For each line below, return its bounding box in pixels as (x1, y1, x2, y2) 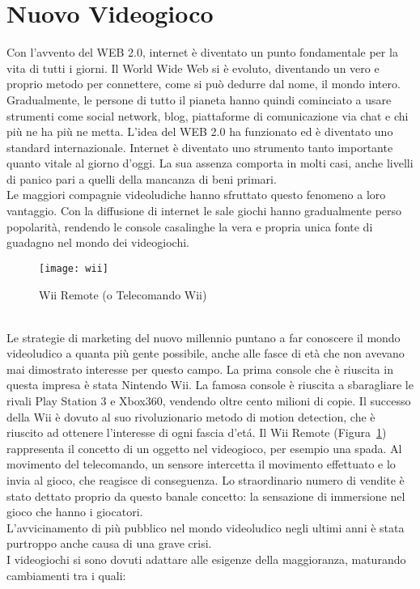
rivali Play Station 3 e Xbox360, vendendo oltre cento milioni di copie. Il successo (6, 392, 411, 409)
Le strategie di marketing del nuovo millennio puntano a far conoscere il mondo (6, 328, 401, 345)
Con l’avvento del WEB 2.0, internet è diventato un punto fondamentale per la (6, 44, 398, 61)
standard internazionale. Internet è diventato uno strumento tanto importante (6, 138, 393, 155)
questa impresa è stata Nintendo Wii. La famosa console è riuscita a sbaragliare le (6, 376, 414, 393)
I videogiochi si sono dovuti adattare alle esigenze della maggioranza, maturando (6, 551, 406, 567)
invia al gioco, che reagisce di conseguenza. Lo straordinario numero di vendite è (6, 472, 405, 489)
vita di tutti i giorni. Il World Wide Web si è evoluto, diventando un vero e (6, 59, 380, 76)
